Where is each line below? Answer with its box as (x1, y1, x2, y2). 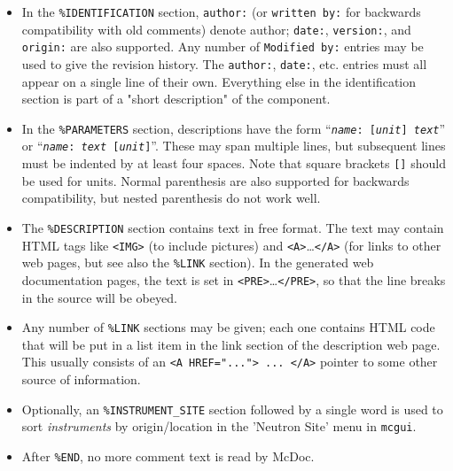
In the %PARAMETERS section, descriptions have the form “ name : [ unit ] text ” (21, 119, 446, 137)
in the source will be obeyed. (21, 288, 177, 306)
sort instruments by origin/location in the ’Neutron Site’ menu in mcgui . (21, 417, 417, 436)
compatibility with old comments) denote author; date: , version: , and (21, 19, 411, 38)
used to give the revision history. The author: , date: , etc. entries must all (21, 54, 427, 73)
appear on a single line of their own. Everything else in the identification (21, 72, 417, 90)
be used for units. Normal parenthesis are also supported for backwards (21, 171, 410, 189)
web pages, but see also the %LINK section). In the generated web (21, 253, 374, 272)
